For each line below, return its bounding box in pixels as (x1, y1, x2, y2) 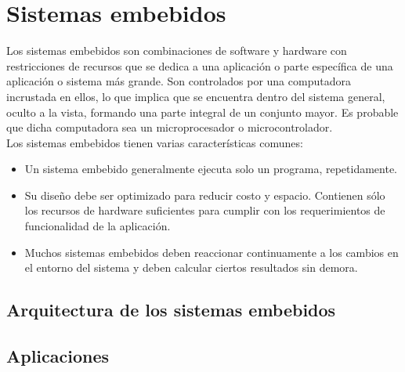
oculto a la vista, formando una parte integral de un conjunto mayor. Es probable (6, 103, 399, 120)
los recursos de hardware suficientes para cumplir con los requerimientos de (24, 202, 385, 219)
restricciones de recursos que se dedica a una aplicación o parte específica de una (6, 57, 393, 74)
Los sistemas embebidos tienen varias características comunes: (6, 134, 303, 150)
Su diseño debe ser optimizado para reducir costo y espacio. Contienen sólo (24, 186, 385, 203)
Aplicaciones (6, 344, 110, 368)
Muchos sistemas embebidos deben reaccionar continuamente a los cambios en (24, 244, 399, 260)
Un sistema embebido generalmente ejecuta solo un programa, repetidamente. (24, 161, 397, 177)
